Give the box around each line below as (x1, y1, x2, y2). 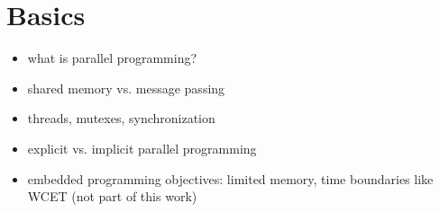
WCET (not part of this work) (27, 187, 197, 206)
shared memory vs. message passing (27, 78, 225, 97)
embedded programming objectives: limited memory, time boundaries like (27, 169, 434, 188)
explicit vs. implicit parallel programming (27, 138, 257, 157)
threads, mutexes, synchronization (27, 109, 215, 128)
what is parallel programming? (27, 49, 197, 67)
